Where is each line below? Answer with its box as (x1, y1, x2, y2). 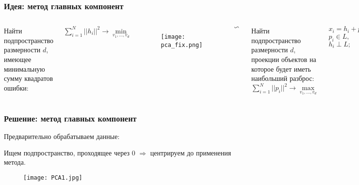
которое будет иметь (251, 63, 311, 74)
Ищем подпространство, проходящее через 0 (4, 147, 135, 157)
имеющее (4, 54, 32, 64)
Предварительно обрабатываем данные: (4, 131, 120, 141)
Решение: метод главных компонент (4, 112, 137, 124)
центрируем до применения (150, 147, 231, 157)
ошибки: (4, 82, 29, 92)
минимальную (4, 63, 45, 74)
